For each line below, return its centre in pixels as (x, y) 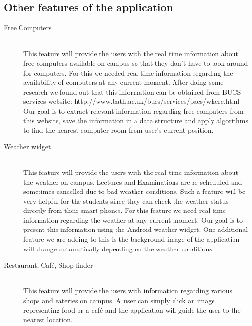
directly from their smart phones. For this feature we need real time (125, 210)
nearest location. (48, 319)
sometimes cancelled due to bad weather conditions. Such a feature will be (135, 191)
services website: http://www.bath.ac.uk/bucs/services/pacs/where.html (132, 101)
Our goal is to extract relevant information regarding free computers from (134, 110)
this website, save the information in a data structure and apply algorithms (136, 120)
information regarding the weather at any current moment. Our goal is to (133, 220)
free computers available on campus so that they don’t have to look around (136, 63)
